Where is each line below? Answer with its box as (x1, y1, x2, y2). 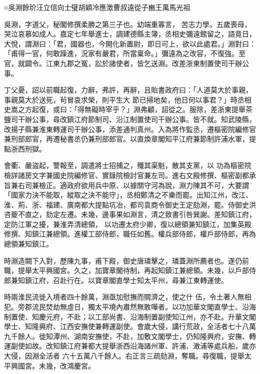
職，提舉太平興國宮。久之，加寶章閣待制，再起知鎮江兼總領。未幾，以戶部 (4, 265, 249, 275)
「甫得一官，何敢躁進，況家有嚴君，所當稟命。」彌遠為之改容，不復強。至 (4, 48, 245, 58)
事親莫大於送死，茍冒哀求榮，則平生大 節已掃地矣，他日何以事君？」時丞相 (4, 94, 251, 104)
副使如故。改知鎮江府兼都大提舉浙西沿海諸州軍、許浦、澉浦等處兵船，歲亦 (10, 340, 256, 351)
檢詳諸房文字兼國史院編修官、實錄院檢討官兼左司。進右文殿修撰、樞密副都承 (4, 169, 256, 180)
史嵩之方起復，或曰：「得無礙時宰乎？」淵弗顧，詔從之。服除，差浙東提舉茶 (4, 104, 252, 114)
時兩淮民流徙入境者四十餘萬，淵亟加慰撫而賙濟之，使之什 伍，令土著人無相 (4, 291, 251, 302)
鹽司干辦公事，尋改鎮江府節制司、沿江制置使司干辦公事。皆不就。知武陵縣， (4, 113, 256, 124)
